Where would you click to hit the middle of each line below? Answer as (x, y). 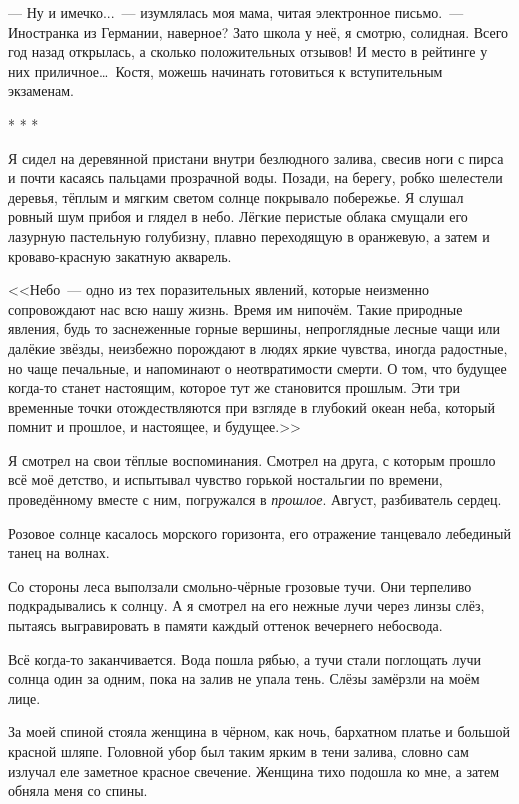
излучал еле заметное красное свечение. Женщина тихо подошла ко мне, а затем (254, 770)
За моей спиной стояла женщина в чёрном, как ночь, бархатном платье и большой (259, 731)
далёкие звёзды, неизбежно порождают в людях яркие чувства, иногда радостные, (258, 347)
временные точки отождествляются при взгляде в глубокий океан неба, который (252, 406)
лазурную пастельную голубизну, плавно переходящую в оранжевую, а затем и (249, 235)
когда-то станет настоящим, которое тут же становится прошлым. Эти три (234, 387)
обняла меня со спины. (78, 790)
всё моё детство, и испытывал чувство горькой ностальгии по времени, (225, 479)
